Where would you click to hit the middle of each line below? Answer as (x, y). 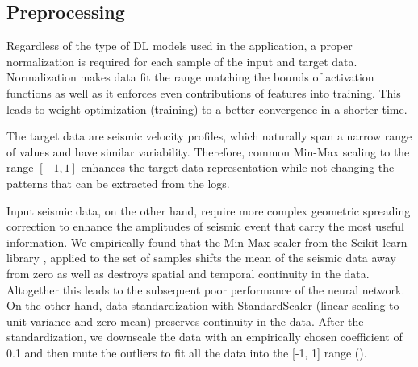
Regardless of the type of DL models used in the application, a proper (180, 46)
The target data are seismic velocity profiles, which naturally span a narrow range (209, 136)
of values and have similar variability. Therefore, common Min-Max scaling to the (208, 151)
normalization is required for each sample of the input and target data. (182, 61)
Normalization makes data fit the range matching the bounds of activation (190, 77)
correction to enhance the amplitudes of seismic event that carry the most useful (205, 226)
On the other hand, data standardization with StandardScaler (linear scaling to (203, 305)
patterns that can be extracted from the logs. (118, 183)
